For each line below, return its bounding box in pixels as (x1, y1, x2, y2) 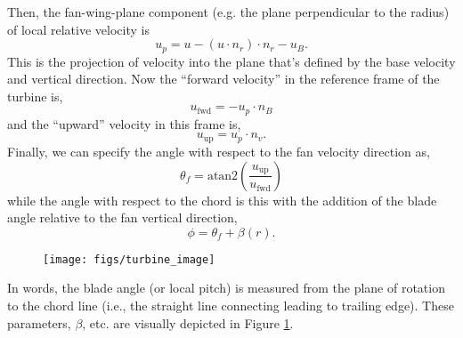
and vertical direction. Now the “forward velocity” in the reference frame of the (7, 69, 440, 88)
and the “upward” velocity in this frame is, (7, 114, 241, 133)
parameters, (7, 313, 71, 332)
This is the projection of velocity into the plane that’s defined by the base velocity (7, 52, 456, 70)
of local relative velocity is (7, 20, 150, 38)
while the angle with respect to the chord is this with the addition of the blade (7, 190, 437, 209)
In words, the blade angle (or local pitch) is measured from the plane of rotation (7, 278, 445, 297)
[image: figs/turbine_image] (43, 253, 215, 266)
